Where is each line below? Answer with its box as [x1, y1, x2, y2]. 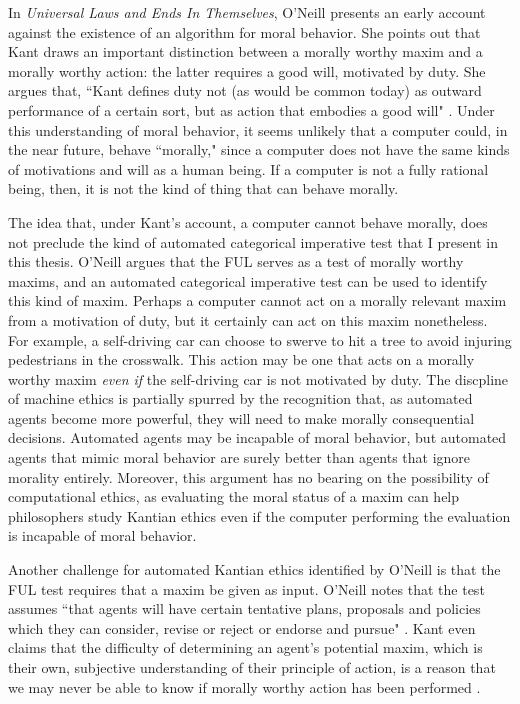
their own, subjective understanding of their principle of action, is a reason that [8, 657, 496, 677]
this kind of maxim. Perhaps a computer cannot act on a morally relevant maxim [8, 290, 507, 311]
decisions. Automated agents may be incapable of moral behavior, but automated [8, 427, 507, 448]
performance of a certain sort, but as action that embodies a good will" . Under [8, 99, 495, 120]
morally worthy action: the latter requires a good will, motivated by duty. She [8, 60, 486, 81]
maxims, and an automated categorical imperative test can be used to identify [8, 270, 488, 291]
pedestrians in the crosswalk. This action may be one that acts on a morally [8, 349, 475, 370]
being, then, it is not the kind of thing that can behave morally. [8, 178, 399, 199]
